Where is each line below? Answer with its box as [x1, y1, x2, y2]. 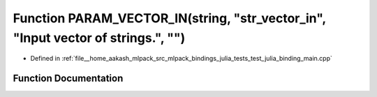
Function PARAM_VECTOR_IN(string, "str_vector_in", [13, 10, 326, 26]
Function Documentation [13, 73, 124, 84]
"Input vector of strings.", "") [13, 30, 186, 45]
